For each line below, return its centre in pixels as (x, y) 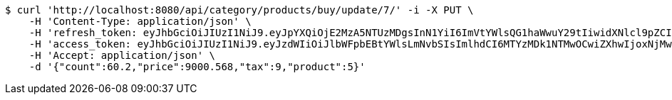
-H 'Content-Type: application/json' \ (140, 21)
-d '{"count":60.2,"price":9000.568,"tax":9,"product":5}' (197, 67)
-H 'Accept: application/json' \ (122, 55)
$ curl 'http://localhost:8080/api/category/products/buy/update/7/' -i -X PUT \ (239, 10)
